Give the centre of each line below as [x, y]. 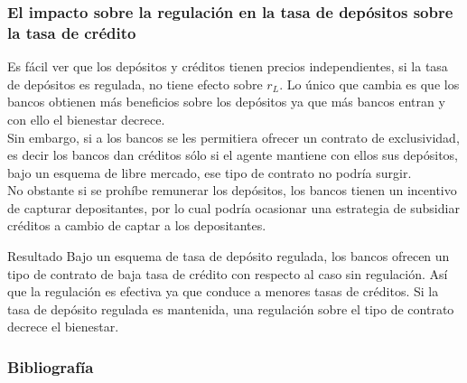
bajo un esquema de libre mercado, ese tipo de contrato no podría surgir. [210, 172]
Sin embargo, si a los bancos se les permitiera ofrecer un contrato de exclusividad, [233, 137]
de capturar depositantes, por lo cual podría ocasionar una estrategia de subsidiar [233, 207]
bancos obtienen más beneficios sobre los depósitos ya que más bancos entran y [226, 102]
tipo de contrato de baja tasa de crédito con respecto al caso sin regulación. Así [228, 273]
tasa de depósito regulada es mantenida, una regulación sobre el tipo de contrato [231, 308]
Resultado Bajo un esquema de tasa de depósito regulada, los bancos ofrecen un [229, 256]
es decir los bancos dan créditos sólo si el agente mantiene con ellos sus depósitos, [233, 155]
